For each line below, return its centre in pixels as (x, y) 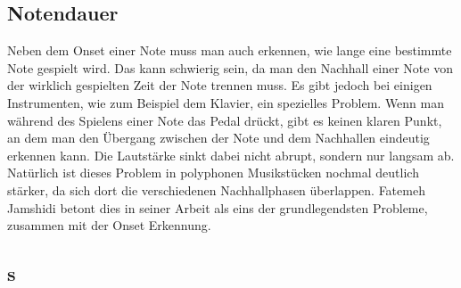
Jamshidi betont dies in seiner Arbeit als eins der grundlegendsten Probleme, (218, 207)
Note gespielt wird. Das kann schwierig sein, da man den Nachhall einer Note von (230, 67)
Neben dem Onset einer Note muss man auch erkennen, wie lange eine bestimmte (230, 50)
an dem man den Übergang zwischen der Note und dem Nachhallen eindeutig (218, 138)
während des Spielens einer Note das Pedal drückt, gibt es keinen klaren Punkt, (225, 120)
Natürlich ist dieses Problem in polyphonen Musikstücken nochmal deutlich (213, 173)
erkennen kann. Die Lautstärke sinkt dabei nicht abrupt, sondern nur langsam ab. (231, 155)
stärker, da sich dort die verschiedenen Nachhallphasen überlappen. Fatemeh (216, 189)
